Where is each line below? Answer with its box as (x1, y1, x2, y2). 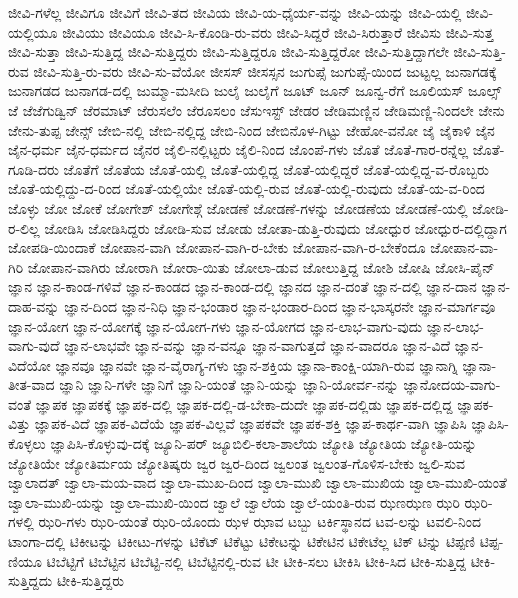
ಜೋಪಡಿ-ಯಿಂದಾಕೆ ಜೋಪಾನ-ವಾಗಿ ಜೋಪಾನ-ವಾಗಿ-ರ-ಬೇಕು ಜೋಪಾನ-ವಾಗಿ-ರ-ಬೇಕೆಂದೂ (8, 237, 426, 258)
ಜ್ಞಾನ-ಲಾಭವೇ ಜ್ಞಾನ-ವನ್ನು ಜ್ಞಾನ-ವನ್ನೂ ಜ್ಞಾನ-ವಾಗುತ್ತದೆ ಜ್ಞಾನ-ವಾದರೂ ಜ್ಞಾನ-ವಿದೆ (64, 335, 451, 356)
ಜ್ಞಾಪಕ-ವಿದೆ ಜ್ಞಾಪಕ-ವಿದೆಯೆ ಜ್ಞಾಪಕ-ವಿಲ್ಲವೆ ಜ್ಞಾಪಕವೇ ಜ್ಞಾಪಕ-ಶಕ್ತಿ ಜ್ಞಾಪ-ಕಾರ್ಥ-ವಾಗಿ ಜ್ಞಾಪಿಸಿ (34, 413, 467, 434)
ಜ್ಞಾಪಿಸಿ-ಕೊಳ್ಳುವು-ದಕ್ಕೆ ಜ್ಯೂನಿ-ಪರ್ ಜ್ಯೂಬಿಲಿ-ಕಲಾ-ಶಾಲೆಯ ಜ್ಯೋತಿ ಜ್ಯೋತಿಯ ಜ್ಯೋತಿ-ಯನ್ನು (50, 433, 477, 454)
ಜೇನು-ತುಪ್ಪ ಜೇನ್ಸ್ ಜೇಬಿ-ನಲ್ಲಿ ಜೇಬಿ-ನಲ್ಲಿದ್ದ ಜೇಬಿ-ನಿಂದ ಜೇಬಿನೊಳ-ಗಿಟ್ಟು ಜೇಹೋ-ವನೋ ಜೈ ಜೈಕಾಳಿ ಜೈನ (8, 119, 495, 140)
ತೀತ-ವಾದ (8, 374, 55, 395)
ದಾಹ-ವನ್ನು (8, 295, 60, 316)
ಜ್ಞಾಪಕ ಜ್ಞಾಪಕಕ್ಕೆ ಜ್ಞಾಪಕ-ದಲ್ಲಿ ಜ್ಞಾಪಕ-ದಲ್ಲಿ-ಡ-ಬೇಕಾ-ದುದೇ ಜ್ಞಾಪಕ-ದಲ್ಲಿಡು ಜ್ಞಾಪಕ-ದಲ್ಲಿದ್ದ (35, 393, 453, 414)
